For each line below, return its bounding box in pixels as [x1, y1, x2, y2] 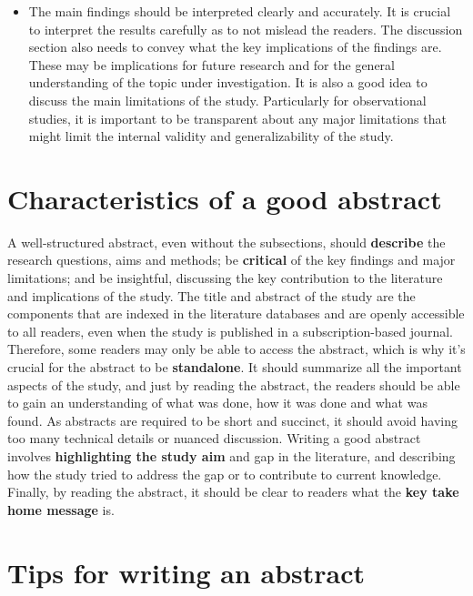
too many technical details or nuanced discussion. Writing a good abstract [7, 429, 421, 448]
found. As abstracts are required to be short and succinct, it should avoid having [7, 410, 458, 429]
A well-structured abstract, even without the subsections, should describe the [7, 232, 446, 251]
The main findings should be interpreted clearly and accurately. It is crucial [28, 2, 451, 20]
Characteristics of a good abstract [7, 179, 442, 217]
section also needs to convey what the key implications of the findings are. [28, 37, 442, 56]
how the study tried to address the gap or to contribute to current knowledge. [7, 464, 442, 483]
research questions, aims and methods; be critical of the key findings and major [7, 250, 456, 269]
